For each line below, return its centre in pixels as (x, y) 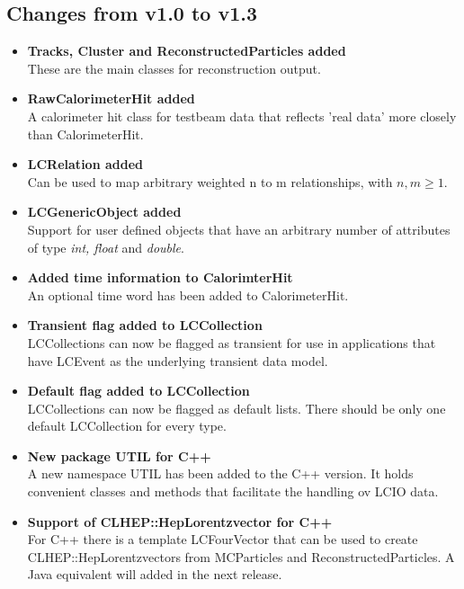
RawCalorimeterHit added (111, 98)
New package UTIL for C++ (119, 455)
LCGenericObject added (104, 212)
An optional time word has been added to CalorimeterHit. (188, 294)
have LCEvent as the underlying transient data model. (178, 360)
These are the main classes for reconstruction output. (174, 68)
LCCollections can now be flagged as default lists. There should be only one (236, 408)
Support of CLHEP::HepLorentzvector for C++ (180, 521)
